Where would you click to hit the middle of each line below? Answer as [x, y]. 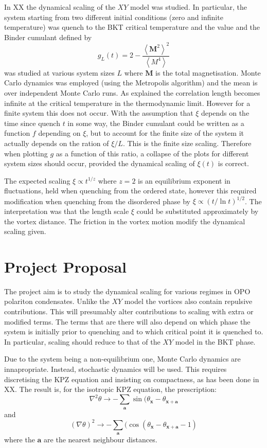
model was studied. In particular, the [188, 7]
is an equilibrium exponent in [184, 180]
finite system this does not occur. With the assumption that [99, 113]
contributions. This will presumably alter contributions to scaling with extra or [129, 311]
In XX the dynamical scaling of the [60, 7]
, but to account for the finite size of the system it [165, 133]
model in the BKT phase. [215, 341]
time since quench [32, 123]
